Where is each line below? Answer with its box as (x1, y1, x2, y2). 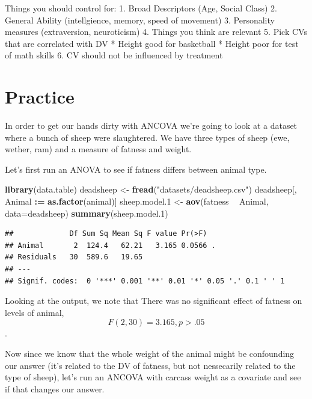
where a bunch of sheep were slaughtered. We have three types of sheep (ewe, (5, 131, 290, 143)
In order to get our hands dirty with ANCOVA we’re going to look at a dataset (5, 119, 298, 132)
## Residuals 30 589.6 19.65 (5, 253, 143, 262)
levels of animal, (5, 306, 64, 318)
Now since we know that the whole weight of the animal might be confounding (5, 347, 295, 359)
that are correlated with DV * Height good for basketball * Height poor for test (5, 37, 299, 49)
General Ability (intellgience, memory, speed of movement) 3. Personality (5, 13, 275, 26)
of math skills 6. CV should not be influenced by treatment (5, 49, 223, 61)
